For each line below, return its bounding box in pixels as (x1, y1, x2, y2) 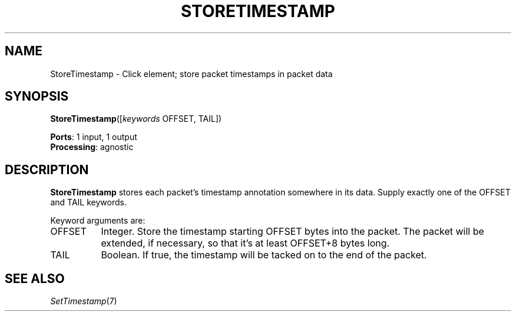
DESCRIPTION (5, 162, 89, 177)
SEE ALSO (5, 271, 65, 286)
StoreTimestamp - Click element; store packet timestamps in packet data (50, 68, 333, 79)
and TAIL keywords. (50, 197, 127, 208)
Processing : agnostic (50, 142, 134, 152)
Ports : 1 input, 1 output (50, 132, 137, 142)
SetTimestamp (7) (50, 296, 117, 307)
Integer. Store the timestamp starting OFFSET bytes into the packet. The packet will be (101, 225, 484, 238)
